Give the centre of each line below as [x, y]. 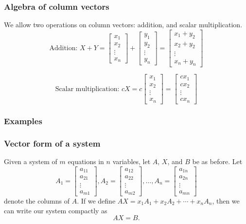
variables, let [132, 161]
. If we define [96, 201]
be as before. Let [217, 161]
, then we [226, 201]
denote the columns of [37, 201]
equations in [86, 161]
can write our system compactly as [56, 210]
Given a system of [31, 161]
